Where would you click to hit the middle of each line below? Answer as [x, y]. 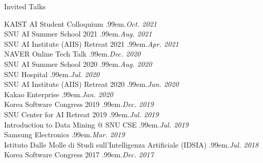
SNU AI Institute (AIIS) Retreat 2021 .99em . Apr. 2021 [92, 43]
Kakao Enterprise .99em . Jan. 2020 [59, 94]
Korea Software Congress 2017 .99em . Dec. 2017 [79, 155]
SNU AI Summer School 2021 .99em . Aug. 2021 [78, 34]
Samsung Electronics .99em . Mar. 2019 [65, 134]
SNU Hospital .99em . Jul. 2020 [52, 74]
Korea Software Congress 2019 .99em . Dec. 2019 [79, 104]
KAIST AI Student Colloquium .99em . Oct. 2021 [81, 23]
